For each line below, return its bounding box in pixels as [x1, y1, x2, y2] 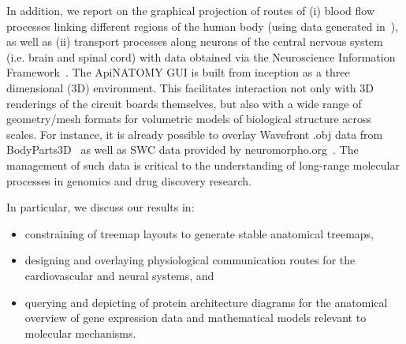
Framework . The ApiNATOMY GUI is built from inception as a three [6, 64, 350, 80]
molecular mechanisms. [24, 324, 136, 341]
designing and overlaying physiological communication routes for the [24, 252, 356, 268]
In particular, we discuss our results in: [6, 199, 195, 215]
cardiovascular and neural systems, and [24, 267, 214, 283]
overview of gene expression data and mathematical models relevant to [24, 309, 367, 326]
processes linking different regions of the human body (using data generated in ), [6, 17, 399, 34]
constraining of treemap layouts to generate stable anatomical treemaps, [24, 225, 374, 241]
